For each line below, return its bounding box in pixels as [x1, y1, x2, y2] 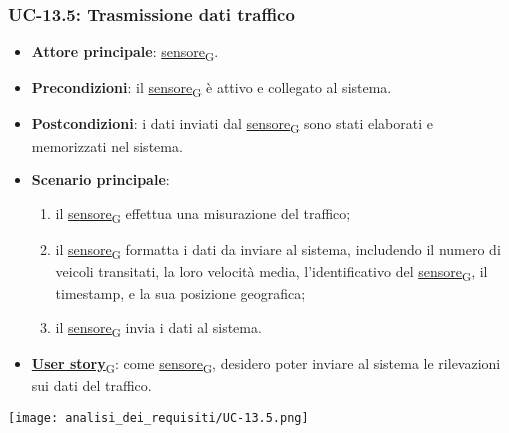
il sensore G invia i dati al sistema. [55, 316, 262, 340]
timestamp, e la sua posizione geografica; [55, 283, 306, 304]
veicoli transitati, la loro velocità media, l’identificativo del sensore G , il [55, 261, 488, 284]
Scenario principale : [31, 169, 170, 190]
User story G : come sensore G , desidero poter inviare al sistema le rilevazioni [31, 352, 501, 376]
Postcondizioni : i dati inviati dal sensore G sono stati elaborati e [31, 113, 433, 137]
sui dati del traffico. [31, 375, 152, 395]
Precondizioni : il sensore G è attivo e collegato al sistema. [31, 77, 392, 101]
